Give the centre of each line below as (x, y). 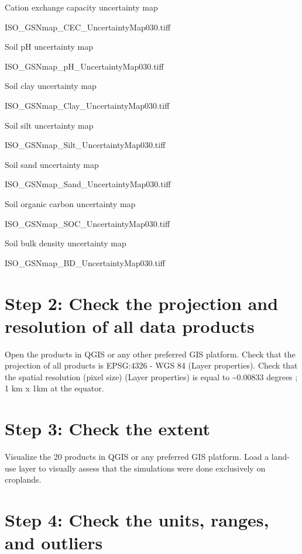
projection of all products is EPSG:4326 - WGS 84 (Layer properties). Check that (151, 365)
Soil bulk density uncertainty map (66, 243)
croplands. (23, 479)
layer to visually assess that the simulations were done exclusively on (142, 468)
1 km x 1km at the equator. (54, 388)
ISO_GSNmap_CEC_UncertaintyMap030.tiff (88, 27)
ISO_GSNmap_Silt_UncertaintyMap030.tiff (85, 145)
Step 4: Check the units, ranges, (137, 520)
